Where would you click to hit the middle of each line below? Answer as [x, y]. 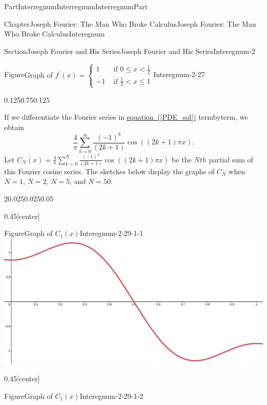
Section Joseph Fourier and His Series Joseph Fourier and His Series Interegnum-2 [130, 51]
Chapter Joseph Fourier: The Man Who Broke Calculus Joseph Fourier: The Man [130, 23]
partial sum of [231, 159]
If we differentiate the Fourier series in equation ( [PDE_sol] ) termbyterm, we [126, 117]
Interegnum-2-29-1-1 [111, 233]
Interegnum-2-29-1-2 [111, 395]
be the [182, 159]
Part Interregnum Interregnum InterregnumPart [76, 6]
